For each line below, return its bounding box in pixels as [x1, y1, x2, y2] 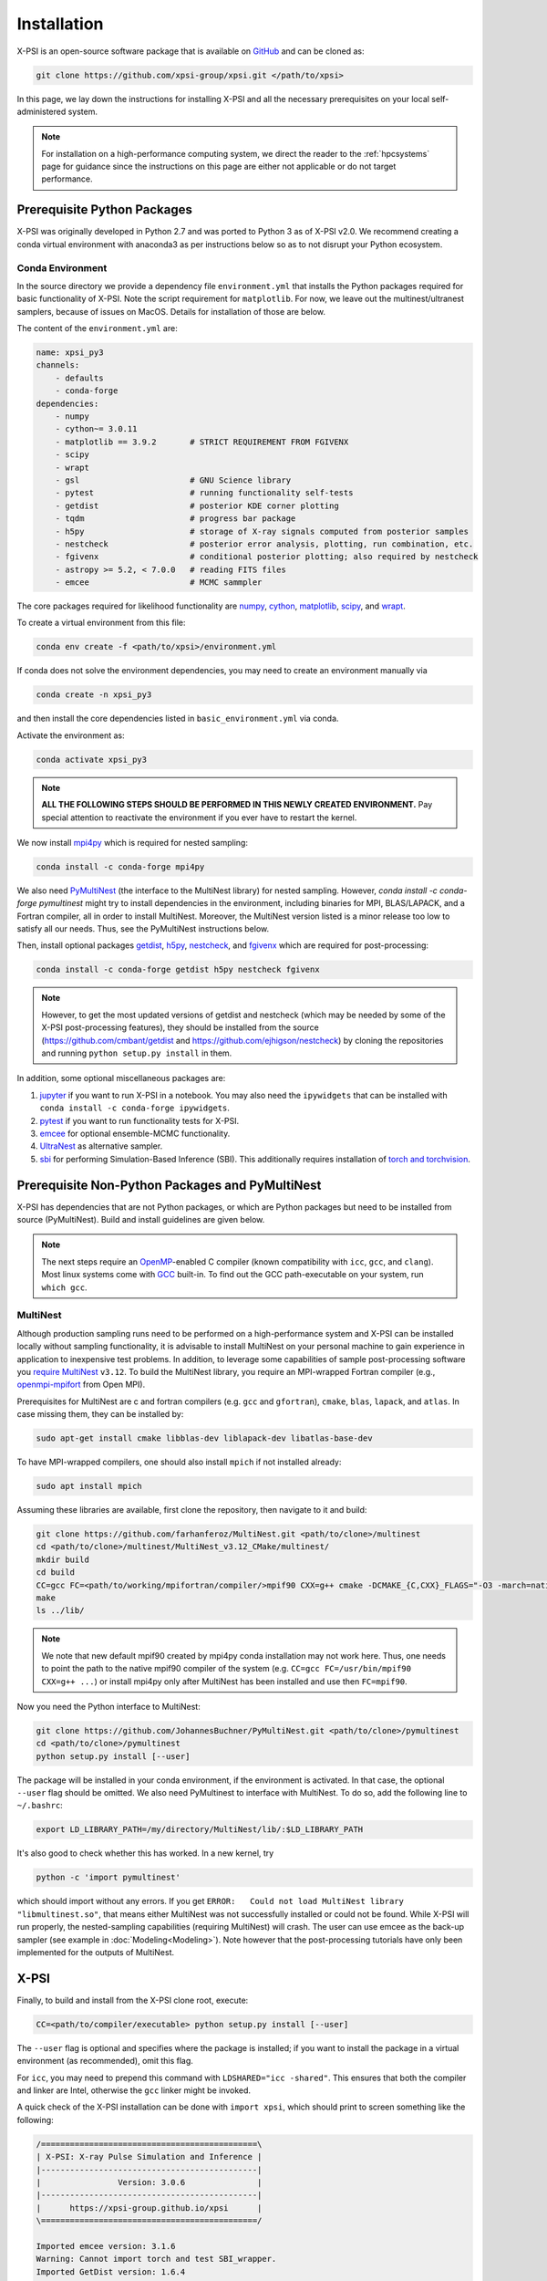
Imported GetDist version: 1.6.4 [36, 2266, 186, 2276]
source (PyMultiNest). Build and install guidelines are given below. [16, 1214, 265, 1225]
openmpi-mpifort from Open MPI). [16, 1379, 146, 1390]
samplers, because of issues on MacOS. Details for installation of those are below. [16, 306, 326, 317]
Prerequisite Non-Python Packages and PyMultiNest [16, 1177, 322, 1193]
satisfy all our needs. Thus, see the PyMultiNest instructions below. [16, 923, 270, 934]
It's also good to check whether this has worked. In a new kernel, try [16, 1848, 274, 1859]
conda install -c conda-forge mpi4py [36, 861, 205, 871]
